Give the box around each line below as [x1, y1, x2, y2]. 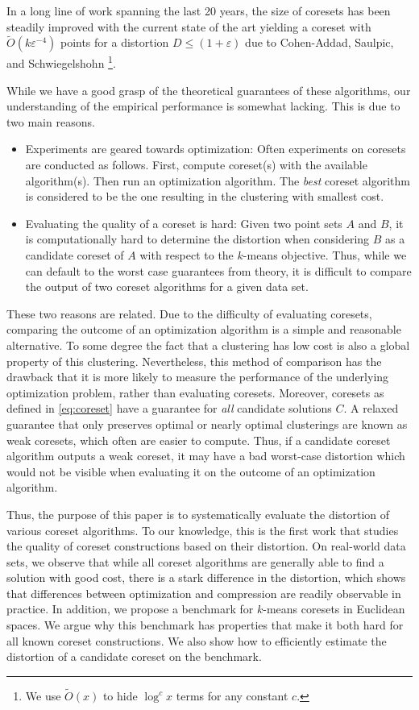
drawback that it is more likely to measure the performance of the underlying [6, 368, 389, 385]
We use [25, 687, 61, 704]
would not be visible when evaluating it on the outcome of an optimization [6, 463, 375, 480]
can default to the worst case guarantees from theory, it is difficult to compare [25, 262, 412, 279]
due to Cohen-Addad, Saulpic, [245, 34, 394, 51]
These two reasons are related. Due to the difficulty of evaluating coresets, [6, 305, 372, 322]
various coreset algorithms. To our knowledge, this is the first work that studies [6, 521, 399, 538]
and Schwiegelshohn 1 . [6, 52, 116, 72]
